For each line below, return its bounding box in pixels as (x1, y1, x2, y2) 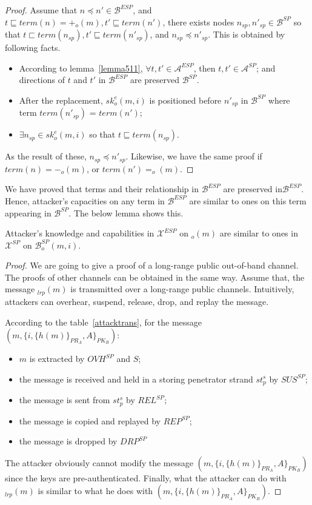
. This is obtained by (208, 28, 285, 41)
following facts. (5, 41, 61, 54)
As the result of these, (5, 150, 87, 162)
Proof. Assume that (5, 4, 78, 16)
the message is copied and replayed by (19, 414, 161, 427)
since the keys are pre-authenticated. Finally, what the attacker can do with (5, 471, 287, 484)
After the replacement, (19, 93, 103, 106)
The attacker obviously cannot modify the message (5, 456, 193, 469)
